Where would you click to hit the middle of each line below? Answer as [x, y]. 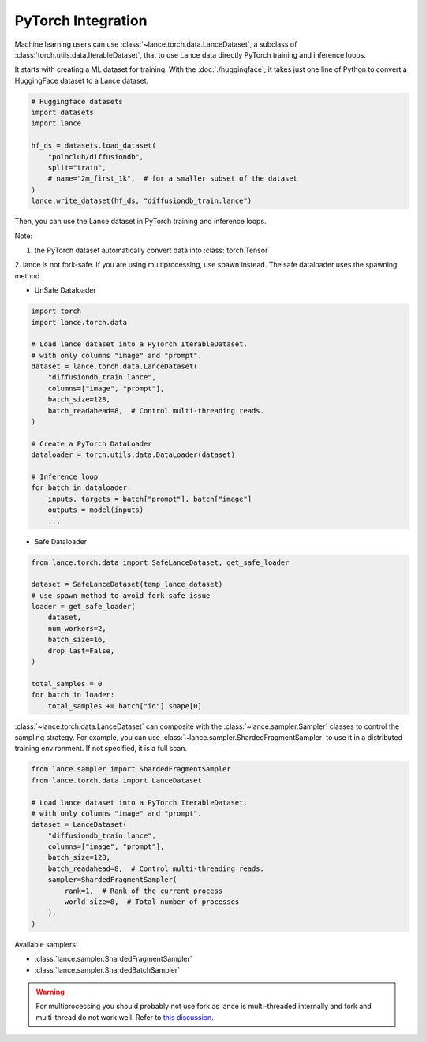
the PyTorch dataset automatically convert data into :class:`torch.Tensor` [152, 250]
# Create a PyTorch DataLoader [92, 443]
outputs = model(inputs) [96, 510]
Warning [50, 992]
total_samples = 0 [67, 683]
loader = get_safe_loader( [83, 607]
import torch [56, 311]
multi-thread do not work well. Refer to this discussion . [125, 1017]
